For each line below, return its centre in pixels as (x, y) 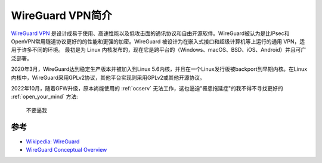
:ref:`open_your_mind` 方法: (45, 97)
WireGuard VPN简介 (62, 15)
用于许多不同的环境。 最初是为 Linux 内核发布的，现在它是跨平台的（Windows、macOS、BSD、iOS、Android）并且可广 (159, 50)
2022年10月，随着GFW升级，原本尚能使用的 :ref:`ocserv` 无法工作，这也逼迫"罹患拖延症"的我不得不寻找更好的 (147, 88)
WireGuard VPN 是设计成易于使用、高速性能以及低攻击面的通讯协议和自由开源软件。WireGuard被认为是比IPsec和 (150, 33)
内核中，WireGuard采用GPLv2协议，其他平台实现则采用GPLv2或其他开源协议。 (108, 77)
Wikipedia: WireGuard (53, 141)
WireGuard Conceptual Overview (66, 149)
